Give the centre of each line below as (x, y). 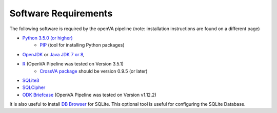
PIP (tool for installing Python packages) (82, 45)
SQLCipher (34, 87)
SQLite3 (31, 80)
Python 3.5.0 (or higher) (47, 38)
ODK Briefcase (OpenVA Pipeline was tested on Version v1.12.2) (89, 95)
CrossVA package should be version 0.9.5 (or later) (94, 71)
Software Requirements (61, 13)
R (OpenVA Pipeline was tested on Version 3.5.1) (73, 64)
